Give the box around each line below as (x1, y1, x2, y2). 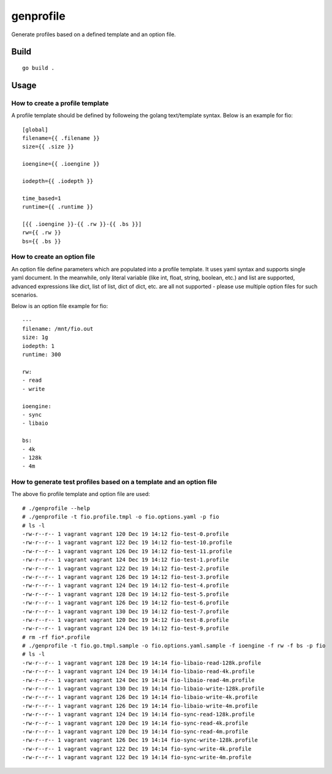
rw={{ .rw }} (22, 229, 61, 236)
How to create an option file (11, 252, 95, 261)
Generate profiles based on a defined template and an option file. (11, 31, 176, 38)
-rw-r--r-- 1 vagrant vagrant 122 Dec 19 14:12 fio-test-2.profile (22, 565, 229, 572)
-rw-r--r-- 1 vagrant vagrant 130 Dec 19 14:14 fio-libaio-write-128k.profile (22, 685, 265, 692)
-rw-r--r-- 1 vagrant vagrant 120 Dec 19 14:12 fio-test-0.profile (22, 531, 229, 538)
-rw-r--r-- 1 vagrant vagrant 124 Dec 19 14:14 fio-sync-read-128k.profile (22, 711, 255, 718)
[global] (22, 126, 48, 133)
